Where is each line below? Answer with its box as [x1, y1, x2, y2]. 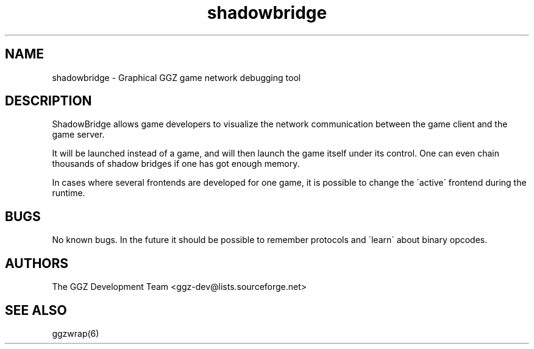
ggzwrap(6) [52, 328, 99, 339]
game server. [52, 129, 105, 140]
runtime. [52, 188, 85, 199]
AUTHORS [5, 255, 69, 271]
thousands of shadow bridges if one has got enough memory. [52, 158, 300, 169]
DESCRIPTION [5, 93, 92, 109]
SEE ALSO [5, 302, 67, 318]
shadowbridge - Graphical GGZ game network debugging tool [52, 72, 301, 83]
